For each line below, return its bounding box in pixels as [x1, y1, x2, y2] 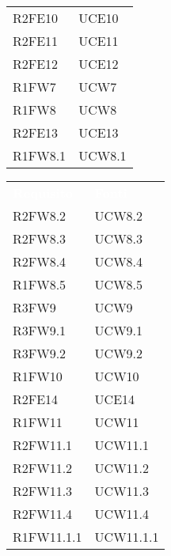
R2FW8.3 [13, 229, 66, 248]
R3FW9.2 [13, 344, 66, 362]
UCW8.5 [94, 275, 143, 293]
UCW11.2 [94, 459, 150, 477]
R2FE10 [13, 9, 59, 27]
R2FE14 [13, 390, 59, 408]
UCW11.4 [94, 505, 150, 523]
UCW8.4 [94, 252, 143, 270]
